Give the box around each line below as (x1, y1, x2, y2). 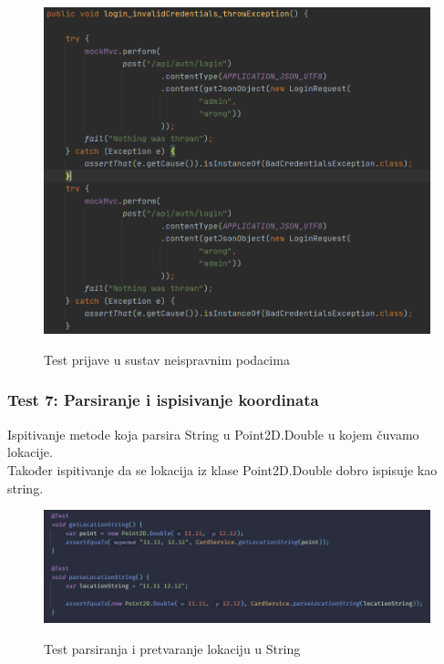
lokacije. (7, 442, 53, 462)
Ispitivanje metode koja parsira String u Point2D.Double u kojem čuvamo (7, 424, 419, 443)
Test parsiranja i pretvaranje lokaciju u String (44, 639, 301, 658)
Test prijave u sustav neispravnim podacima (44, 349, 290, 368)
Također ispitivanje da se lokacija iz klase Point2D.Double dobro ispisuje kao (7, 460, 438, 479)
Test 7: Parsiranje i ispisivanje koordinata (7, 389, 319, 411)
